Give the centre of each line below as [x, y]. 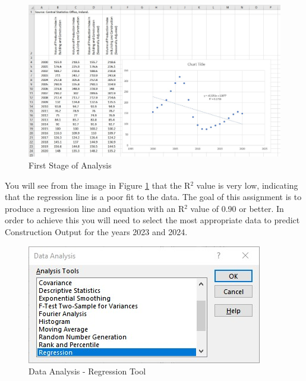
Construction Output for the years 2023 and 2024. [96, 232]
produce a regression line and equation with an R [95, 208]
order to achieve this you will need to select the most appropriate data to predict [152, 220]
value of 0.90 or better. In [237, 208]
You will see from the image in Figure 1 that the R [98, 185]
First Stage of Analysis [70, 165]
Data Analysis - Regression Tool [87, 371]
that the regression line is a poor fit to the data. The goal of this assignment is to [153, 197]
